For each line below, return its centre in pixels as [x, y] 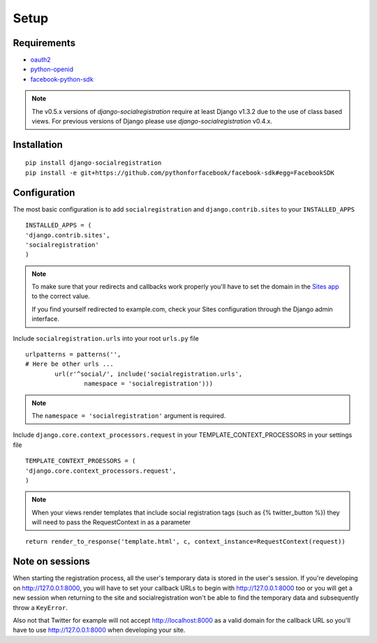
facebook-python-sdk [62, 79]
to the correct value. [61, 296]
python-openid [52, 69]
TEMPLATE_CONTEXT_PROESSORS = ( [81, 461]
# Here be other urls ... [70, 364]
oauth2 [41, 60]
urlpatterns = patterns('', [73, 355]
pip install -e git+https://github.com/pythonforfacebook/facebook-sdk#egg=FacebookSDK [180, 172]
